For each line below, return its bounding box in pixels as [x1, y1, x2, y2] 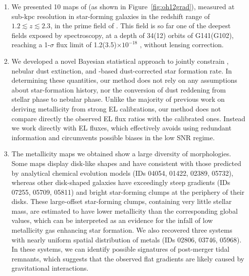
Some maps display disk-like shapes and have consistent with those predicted [11, 158, 241, 168]
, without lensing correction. [139, 39, 224, 50]
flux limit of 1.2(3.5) [56, 39, 117, 50]
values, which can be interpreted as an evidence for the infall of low [11, 215, 213, 225]
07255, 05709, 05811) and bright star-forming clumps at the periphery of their [11, 186, 245, 197]
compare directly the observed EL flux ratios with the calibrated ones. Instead [11, 113, 246, 123]
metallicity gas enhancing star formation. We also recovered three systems [11, 225, 232, 235]
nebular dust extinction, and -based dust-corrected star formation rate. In [11, 65, 232, 75]
